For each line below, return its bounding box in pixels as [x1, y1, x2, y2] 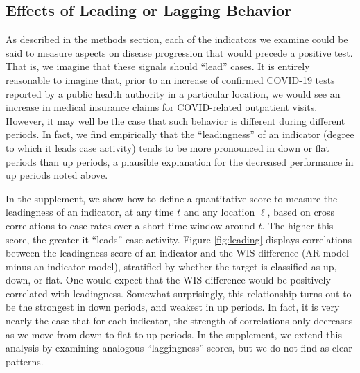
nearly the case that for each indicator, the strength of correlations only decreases [6, 313, 353, 328]
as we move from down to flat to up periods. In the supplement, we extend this [6, 327, 342, 341]
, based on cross [267, 205, 335, 219]
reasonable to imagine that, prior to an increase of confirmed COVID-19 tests [6, 72, 335, 87]
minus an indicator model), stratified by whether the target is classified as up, [6, 259, 337, 273]
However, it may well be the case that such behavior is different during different [6, 113, 345, 128]
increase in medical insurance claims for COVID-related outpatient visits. [6, 100, 318, 114]
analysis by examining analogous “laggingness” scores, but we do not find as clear [6, 340, 352, 355]
